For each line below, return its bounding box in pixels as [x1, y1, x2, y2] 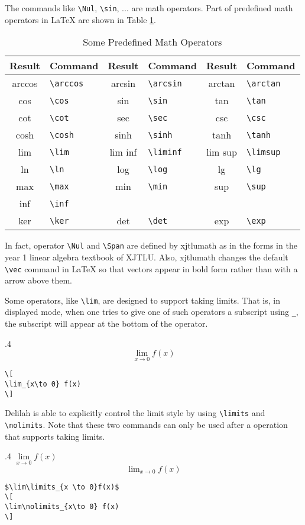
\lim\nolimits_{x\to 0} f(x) [5, 502, 119, 511]
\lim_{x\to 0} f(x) [5, 380, 81, 389]
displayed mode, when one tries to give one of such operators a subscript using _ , [5, 305, 298, 318]
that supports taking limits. [5, 430, 105, 442]
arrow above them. [5, 274, 73, 286]
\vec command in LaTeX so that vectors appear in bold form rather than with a [5, 262, 298, 275]
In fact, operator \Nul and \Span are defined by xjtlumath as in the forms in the [5, 239, 297, 252]
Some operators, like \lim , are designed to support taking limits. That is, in [5, 294, 280, 306]
